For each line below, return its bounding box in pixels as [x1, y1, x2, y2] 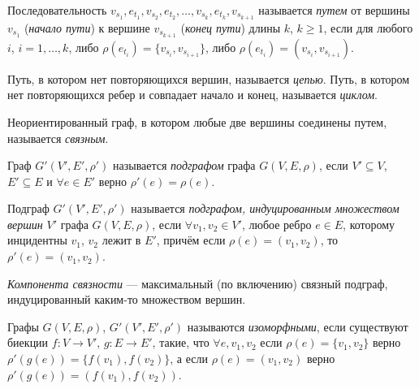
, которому [343, 215, 395, 232]
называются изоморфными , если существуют [187, 318, 408, 335]
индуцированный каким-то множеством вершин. [7, 291, 246, 308]
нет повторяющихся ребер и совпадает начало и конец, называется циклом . [7, 86, 378, 103]
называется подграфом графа [112, 157, 256, 174]
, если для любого [323, 19, 413, 36]
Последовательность [7, 2, 107, 18]
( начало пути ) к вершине [24, 19, 150, 36]
